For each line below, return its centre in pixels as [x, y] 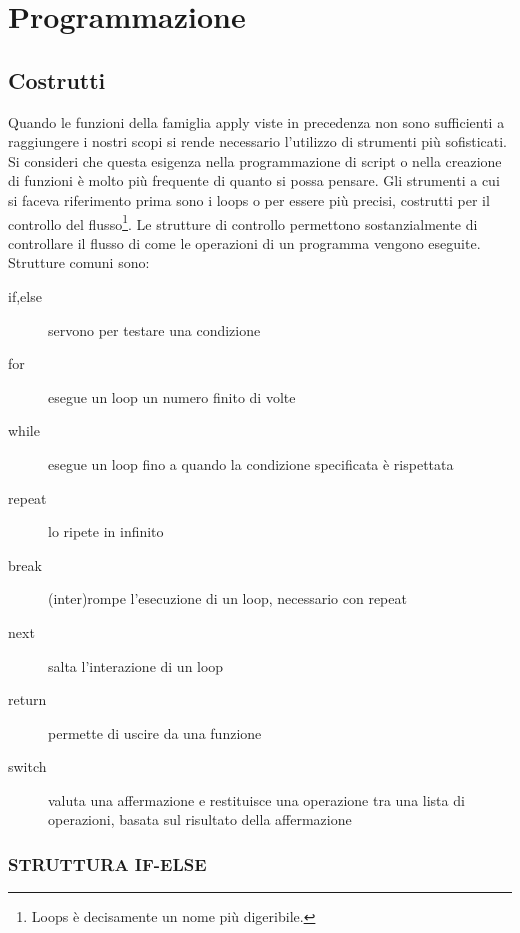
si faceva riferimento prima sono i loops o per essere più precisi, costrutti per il [249, 199]
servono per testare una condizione [154, 329]
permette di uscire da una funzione [155, 732]
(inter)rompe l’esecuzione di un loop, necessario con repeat [227, 598]
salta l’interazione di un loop [136, 665]
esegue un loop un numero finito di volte [172, 396]
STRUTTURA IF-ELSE [107, 864]
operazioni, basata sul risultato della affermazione [200, 819]
